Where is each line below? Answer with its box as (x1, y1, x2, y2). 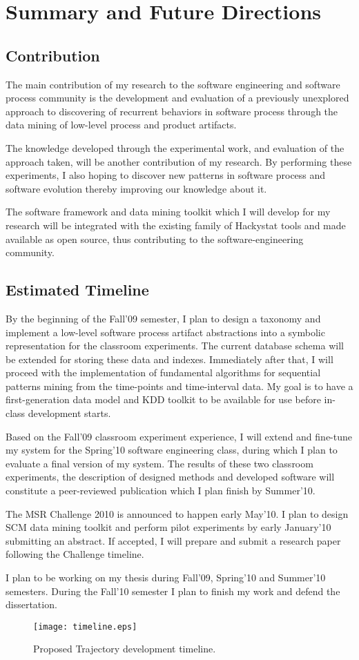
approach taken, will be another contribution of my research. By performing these (6, 154, 352, 168)
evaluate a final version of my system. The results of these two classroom (6, 456, 313, 470)
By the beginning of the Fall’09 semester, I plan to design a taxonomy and (6, 311, 321, 325)
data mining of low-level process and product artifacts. (6, 117, 237, 132)
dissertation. (6, 597, 57, 612)
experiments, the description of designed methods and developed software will (6, 469, 335, 484)
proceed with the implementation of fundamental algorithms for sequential (6, 365, 321, 380)
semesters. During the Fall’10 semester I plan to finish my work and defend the (6, 583, 340, 598)
